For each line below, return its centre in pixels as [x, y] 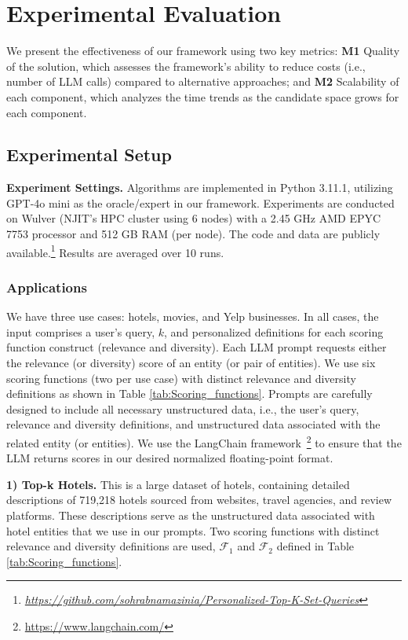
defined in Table [315, 546]
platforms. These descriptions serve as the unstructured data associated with [191, 515]
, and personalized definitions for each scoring [274, 331]
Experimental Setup [89, 154]
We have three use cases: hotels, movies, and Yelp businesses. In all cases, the [193, 316]
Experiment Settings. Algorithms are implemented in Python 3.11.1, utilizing [200, 188]
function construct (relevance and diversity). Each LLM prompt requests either [197, 347]
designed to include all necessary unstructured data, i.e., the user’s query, [183, 408]
